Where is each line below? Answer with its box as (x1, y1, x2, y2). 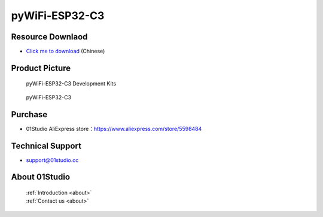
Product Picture (11, 63, 71, 73)
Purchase (11, 109, 48, 120)
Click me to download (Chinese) (26, 48, 105, 55)
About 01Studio (11, 172, 71, 182)
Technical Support (11, 140, 82, 151)
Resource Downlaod (11, 32, 88, 42)
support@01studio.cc (26, 156, 79, 164)
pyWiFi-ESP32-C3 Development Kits (26, 80, 117, 87)
